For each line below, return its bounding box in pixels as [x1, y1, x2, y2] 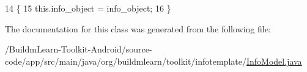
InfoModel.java [246, 54, 302, 67]
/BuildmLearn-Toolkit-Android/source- [5, 43, 152, 56]
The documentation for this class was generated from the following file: [5, 22, 271, 35]
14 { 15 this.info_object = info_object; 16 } [5, 2, 171, 14]
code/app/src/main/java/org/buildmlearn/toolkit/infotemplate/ [5, 54, 246, 67]
